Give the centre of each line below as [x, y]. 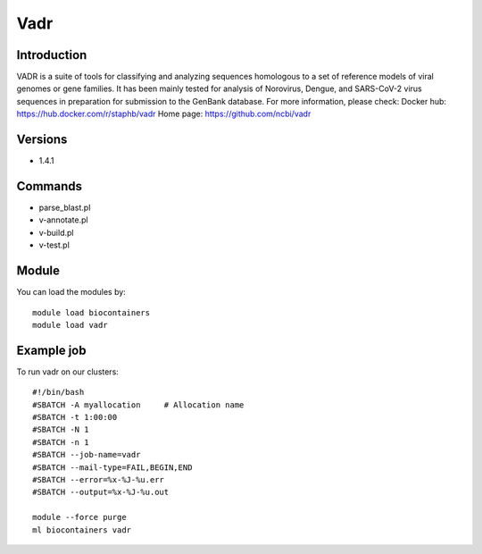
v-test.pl [54, 245]
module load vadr [70, 325]
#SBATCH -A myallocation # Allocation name [138, 405]
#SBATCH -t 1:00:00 [75, 417]
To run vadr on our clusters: [68, 372]
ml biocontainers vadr [82, 530]
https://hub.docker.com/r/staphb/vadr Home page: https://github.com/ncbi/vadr [164, 114]
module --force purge [79, 517]
